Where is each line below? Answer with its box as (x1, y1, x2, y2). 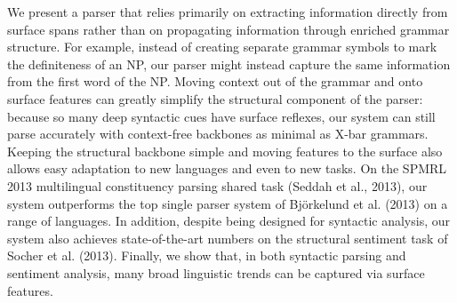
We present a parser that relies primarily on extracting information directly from (7, 3, 448, 20)
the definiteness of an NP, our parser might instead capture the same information (7, 54, 451, 73)
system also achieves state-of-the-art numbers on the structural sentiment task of (7, 228, 448, 247)
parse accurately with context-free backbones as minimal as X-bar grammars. (7, 124, 429, 143)
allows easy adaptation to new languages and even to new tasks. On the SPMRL (7, 159, 447, 178)
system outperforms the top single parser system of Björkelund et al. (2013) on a (7, 194, 448, 212)
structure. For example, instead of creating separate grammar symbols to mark (7, 37, 437, 56)
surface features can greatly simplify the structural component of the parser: (7, 89, 423, 108)
